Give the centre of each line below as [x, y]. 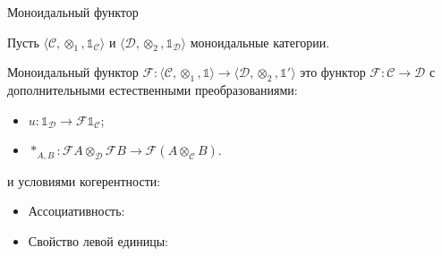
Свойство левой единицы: [98, 241]
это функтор [333, 72]
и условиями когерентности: [84, 180]
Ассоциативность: [76, 211]
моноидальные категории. [260, 42]
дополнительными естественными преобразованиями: [153, 90]
